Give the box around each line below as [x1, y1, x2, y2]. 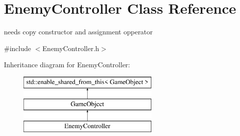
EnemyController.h [42, 43, 99, 53]
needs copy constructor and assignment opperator [4, 27, 153, 37]
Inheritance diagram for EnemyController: [4, 59, 130, 70]
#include [4, 43, 31, 53]
